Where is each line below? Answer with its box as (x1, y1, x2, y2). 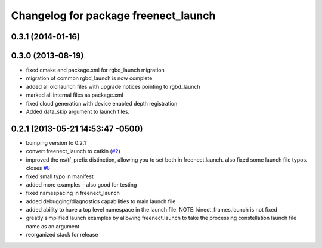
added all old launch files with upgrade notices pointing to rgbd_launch (26, 83, 200, 90)
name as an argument (26, 222, 80, 230)
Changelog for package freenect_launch (11, 9, 216, 22)
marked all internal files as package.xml (26, 91, 123, 98)
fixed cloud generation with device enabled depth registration (26, 100, 178, 107)
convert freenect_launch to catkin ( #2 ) (26, 148, 120, 155)
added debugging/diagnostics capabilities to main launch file (26, 197, 176, 205)
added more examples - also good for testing (26, 181, 137, 188)
